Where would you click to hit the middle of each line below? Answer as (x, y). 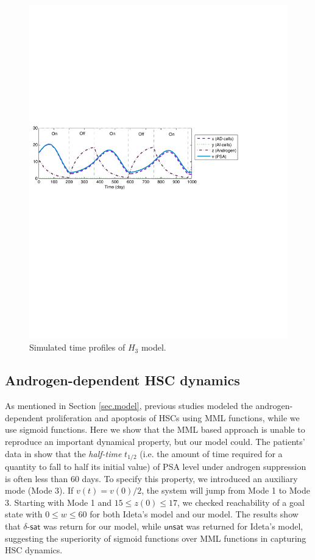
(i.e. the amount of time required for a (211, 453)
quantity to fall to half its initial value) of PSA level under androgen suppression (156, 467)
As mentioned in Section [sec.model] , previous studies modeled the (129, 406)
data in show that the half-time (63, 453)
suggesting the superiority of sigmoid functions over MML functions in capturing (156, 538)
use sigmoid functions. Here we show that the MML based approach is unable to (155, 429)
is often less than (37, 478)
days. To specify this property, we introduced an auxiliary (190, 478)
